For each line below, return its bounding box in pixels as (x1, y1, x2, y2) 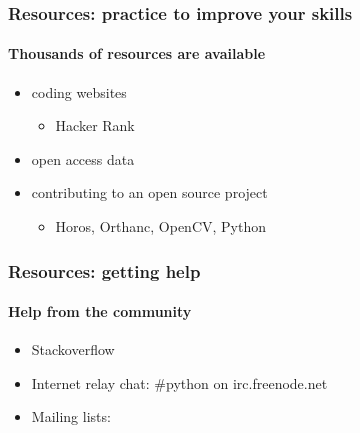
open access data (31, 148, 135, 169)
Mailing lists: (31, 406, 111, 427)
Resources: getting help (8, 258, 201, 283)
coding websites (31, 81, 127, 102)
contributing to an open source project (31, 182, 268, 203)
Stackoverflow (31, 339, 115, 360)
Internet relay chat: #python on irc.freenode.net (31, 372, 328, 393)
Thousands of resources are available (8, 43, 266, 64)
